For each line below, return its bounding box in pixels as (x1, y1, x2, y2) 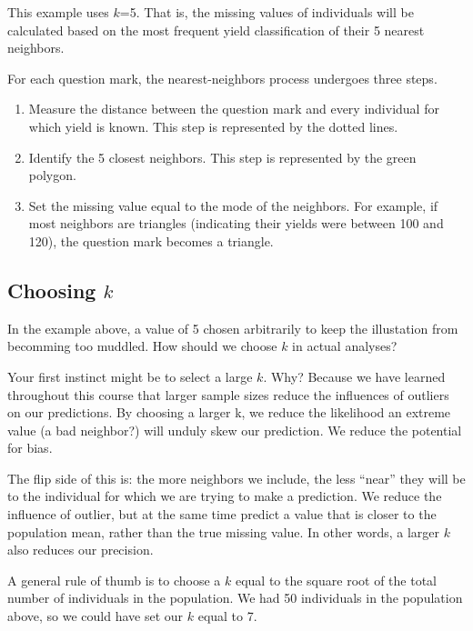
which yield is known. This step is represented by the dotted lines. (28, 116, 398, 135)
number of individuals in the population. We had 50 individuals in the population (7, 588, 463, 607)
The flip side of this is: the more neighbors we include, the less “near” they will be (7, 468, 466, 487)
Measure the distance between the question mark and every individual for (28, 99, 439, 118)
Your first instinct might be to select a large (7, 366, 253, 386)
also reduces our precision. (7, 540, 154, 559)
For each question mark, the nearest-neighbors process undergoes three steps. (7, 68, 438, 87)
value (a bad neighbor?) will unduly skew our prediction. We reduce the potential (7, 420, 462, 439)
